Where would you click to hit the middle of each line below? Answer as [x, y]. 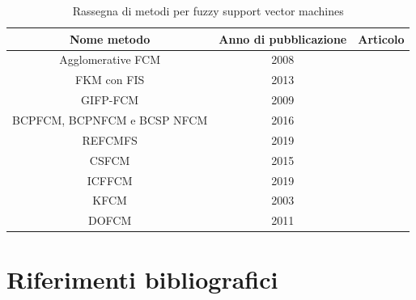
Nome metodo [110, 38]
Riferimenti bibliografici [142, 279]
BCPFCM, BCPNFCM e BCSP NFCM [110, 119]
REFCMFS [110, 139]
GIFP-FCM [110, 100]
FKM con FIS [110, 80]
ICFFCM [110, 180]
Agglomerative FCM [110, 59]
